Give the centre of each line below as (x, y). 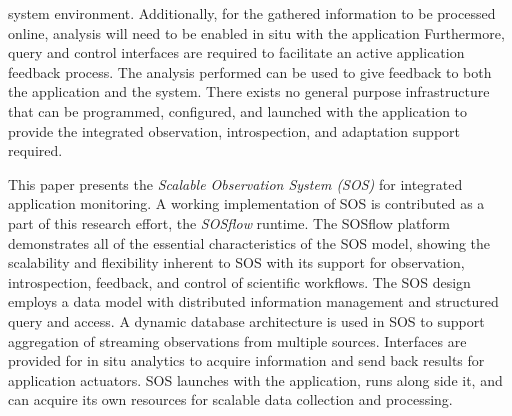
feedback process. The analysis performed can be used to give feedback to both (250, 71)
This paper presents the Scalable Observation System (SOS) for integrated (235, 183)
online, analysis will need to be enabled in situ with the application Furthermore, (256, 32)
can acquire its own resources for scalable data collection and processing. (230, 399)
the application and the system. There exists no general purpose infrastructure (249, 91)
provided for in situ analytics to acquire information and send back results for (246, 360)
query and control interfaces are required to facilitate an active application (236, 52)
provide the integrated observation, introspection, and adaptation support (234, 130)
